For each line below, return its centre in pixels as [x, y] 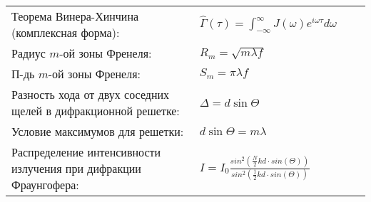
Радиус [29, 53]
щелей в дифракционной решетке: [96, 111]
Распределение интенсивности [86, 152]
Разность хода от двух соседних [91, 94]
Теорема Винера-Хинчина [75, 16]
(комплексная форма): [66, 32]
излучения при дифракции [76, 168]
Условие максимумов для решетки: [98, 131]
